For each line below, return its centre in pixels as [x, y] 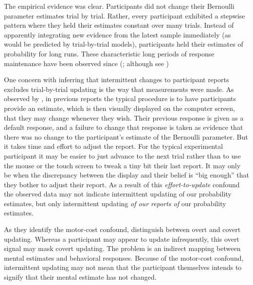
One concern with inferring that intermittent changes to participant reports [117, 80]
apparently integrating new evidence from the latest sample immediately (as [117, 34]
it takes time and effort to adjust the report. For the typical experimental [114, 146]
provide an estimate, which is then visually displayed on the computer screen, [119, 108]
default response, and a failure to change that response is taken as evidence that [124, 127]
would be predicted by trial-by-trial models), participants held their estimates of [124, 44]
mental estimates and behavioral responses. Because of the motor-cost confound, [124, 258]
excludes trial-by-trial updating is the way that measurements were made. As [119, 89]
